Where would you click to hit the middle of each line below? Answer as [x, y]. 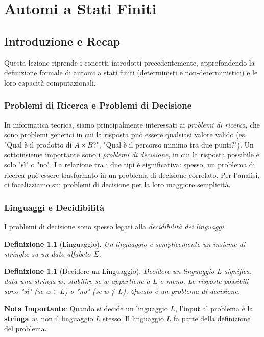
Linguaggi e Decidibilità [54, 207]
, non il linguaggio [65, 318]
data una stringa [30, 281]
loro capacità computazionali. [50, 82]
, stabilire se [82, 281]
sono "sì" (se [24, 291]
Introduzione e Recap [62, 41]
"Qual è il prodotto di [38, 144]
